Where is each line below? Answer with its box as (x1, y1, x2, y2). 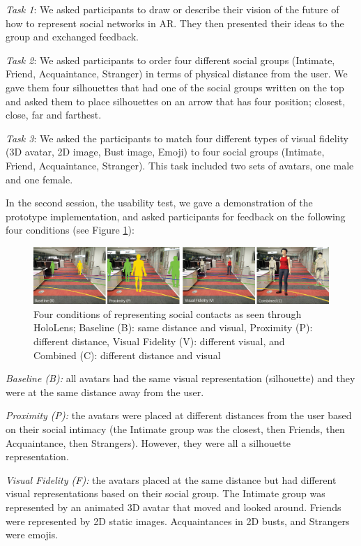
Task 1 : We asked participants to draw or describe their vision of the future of (6, 2, 339, 16)
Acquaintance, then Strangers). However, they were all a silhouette (6, 435, 291, 450)
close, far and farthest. (6, 107, 102, 122)
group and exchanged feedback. (6, 29, 139, 44)
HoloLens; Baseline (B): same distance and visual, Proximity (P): (33, 320, 313, 335)
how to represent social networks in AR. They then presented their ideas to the (6, 15, 344, 30)
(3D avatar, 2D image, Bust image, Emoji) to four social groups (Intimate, (6, 144, 325, 159)
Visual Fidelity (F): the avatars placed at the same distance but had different (6, 472, 337, 487)
